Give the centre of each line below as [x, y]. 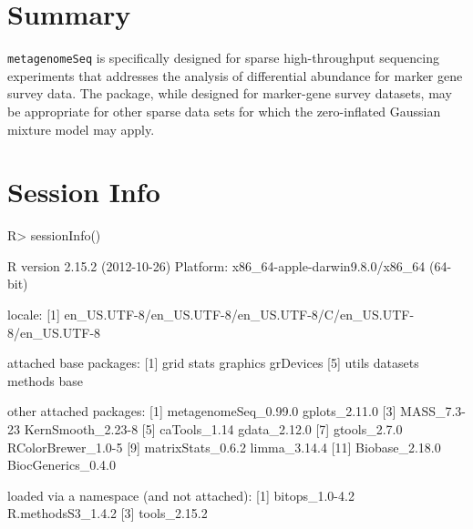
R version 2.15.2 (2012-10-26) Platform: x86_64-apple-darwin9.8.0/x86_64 [216, 265]
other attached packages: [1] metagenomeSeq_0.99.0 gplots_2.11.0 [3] [202, 411]
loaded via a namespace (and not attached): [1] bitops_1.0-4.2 [181, 495]
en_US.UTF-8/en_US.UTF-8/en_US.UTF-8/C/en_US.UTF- [239, 315]
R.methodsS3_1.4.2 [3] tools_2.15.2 [108, 513]
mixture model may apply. [81, 129]
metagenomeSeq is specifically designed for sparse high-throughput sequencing [224, 58]
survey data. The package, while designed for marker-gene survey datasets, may [230, 93]
